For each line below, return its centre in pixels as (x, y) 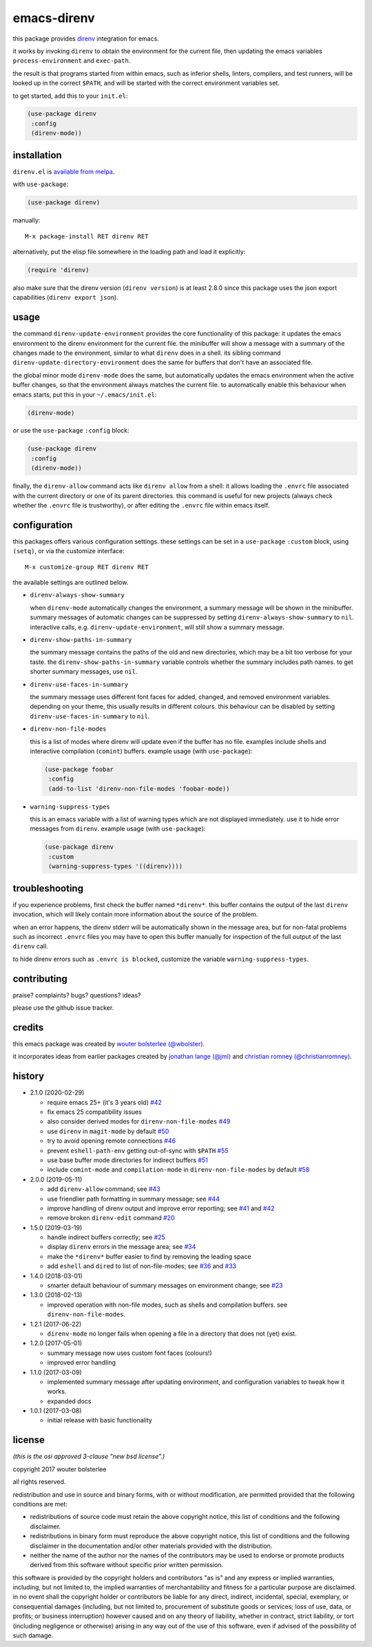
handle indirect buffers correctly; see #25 (106, 1237)
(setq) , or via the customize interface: (69, 551)
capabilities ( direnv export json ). (65, 298)
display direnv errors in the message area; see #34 (122, 1247)
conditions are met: (40, 1504)
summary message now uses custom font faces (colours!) (130, 1353)
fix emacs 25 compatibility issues (95, 1112)
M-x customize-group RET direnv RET (87, 567)
